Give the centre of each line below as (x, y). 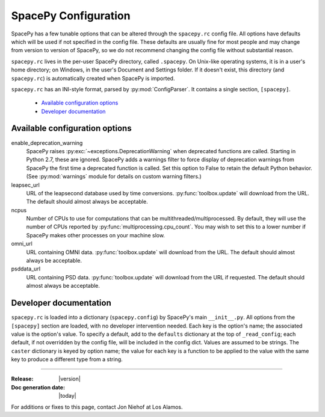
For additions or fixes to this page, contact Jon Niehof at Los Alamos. (97, 407)
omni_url (22, 244)
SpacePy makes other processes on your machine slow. (96, 235)
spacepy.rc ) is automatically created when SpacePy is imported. (93, 78)
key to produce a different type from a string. (67, 359)
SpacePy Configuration (71, 16)
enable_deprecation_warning (47, 143)
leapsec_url (26, 185)
